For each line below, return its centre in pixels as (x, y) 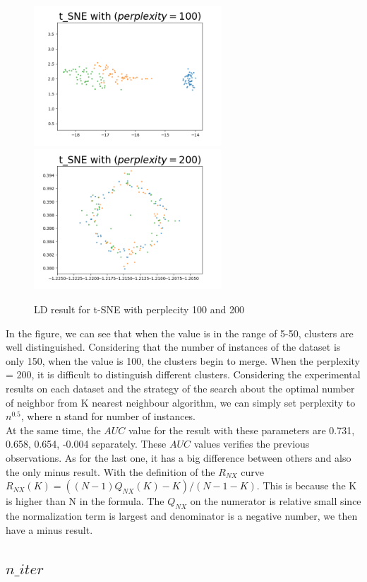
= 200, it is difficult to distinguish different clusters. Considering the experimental (183, 374)
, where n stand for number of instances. (108, 416)
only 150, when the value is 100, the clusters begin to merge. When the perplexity (183, 360)
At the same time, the (53, 430)
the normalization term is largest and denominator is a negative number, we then (182, 515)
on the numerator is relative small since (276, 501)
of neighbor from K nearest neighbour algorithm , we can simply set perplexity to (181, 402)
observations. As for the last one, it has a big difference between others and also (179, 457)
